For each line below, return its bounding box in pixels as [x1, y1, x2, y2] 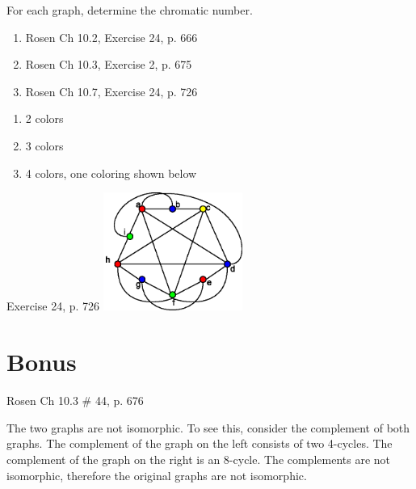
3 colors [25, 137, 64, 154]
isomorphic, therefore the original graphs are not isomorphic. [6, 466, 307, 483]
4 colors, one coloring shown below [25, 164, 197, 181]
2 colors [25, 110, 64, 127]
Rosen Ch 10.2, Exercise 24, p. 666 [25, 28, 198, 45]
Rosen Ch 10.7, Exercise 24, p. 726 [25, 82, 198, 99]
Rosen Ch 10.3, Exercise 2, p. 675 [25, 56, 192, 73]
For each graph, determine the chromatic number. [6, 2, 253, 18]
